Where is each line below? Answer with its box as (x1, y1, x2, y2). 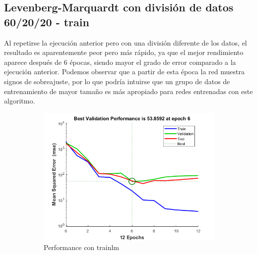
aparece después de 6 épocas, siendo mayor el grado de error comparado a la (4, 56, 236, 67)
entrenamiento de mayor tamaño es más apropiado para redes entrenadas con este (4, 86, 253, 96)
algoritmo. (4, 96, 35, 106)
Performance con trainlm (44, 242, 119, 253)
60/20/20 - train (4, 14, 89, 29)
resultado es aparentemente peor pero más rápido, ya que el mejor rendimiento (4, 47, 244, 57)
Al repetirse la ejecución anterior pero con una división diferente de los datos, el (4, 37, 247, 48)
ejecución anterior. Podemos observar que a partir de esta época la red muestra (4, 66, 245, 77)
